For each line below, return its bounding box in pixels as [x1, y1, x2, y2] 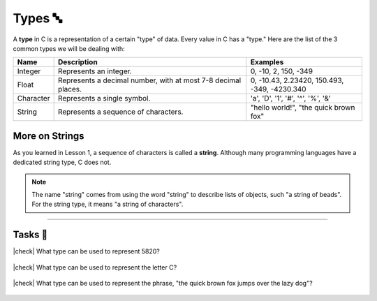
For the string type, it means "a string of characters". [31, 200, 184, 209]
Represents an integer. [57, 66, 132, 76]
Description [57, 57, 98, 67]
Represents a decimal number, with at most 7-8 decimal [57, 75, 242, 85]
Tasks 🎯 [13, 229, 48, 241]
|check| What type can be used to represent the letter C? [13, 263, 177, 272]
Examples [250, 57, 284, 67]
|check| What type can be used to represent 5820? [13, 247, 161, 256]
